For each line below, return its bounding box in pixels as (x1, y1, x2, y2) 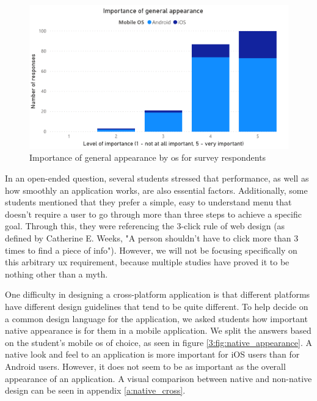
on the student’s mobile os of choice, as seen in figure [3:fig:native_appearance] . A (5, 336, 312, 348)
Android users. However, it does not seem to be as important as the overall (5, 359, 286, 372)
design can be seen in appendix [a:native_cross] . (5, 384, 186, 397)
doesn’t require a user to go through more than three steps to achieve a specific (5, 207, 302, 220)
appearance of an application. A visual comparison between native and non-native (5, 372, 312, 384)
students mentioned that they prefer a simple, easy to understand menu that (5, 196, 292, 208)
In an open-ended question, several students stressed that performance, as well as (5, 172, 309, 185)
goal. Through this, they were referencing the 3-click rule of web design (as (5, 219, 285, 232)
